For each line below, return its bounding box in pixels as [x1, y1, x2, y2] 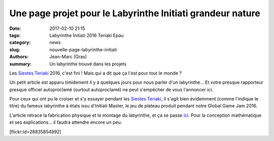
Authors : [9, 54, 29, 60]
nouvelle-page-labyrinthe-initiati [49, 46, 117, 53]
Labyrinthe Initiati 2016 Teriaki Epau [49, 32, 124, 38]
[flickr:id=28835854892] [9, 128, 62, 134]
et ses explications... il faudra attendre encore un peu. [9, 119, 122, 125]
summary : [9, 61, 32, 67]
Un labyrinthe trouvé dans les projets [49, 61, 127, 67]
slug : [9, 46, 20, 53]
